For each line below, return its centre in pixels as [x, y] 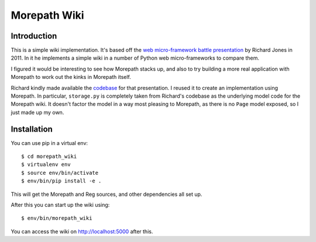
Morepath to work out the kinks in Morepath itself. [71, 77]
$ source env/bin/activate [60, 173]
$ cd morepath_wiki [49, 157]
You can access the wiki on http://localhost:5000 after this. [82, 231]
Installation [32, 129]
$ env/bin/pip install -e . [61, 181]
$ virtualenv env [46, 165]
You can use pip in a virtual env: [49, 143]
